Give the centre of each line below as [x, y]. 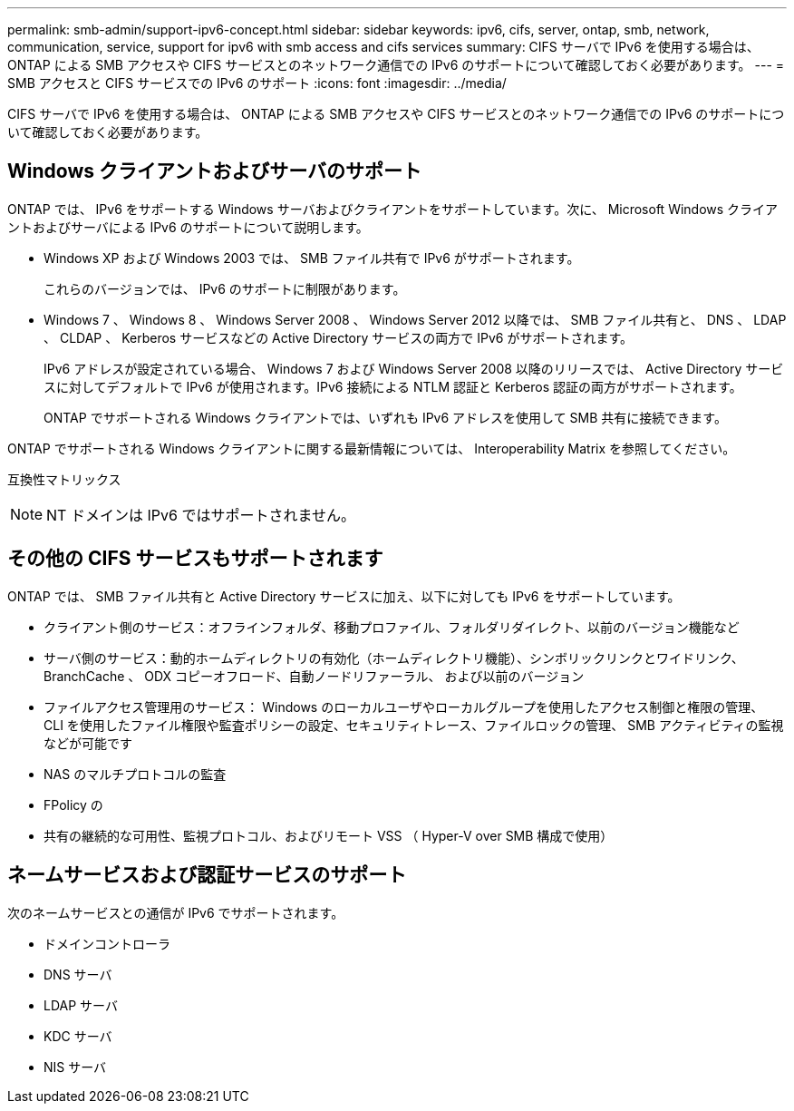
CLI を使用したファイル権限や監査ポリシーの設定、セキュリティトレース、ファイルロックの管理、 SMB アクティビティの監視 [414, 725]
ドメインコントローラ [107, 943]
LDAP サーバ [81, 1005]
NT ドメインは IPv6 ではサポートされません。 [201, 515]
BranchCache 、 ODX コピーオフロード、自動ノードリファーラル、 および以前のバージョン [314, 676]
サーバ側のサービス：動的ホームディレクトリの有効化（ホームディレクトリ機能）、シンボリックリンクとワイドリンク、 [394, 658]
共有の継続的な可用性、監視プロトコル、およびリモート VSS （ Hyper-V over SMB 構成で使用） [329, 835]
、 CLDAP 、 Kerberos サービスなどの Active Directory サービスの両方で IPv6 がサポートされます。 [338, 337]
